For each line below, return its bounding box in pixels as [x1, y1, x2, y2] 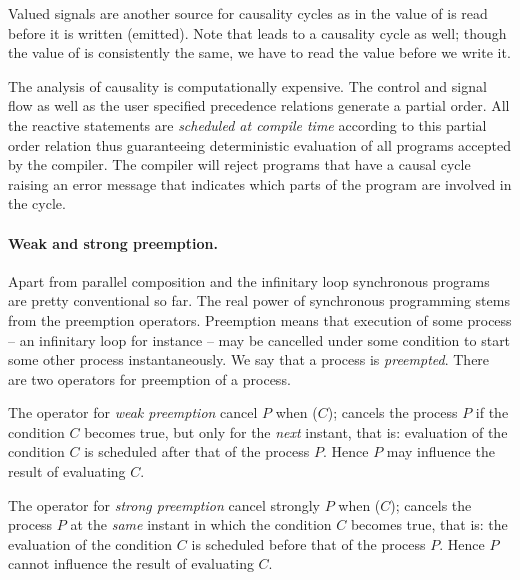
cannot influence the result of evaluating [8, 553, 254, 574]
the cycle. [8, 193, 66, 214]
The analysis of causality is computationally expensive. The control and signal [8, 75, 487, 96]
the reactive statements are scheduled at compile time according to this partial [8, 114, 487, 135]
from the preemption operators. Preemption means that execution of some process [8, 309, 512, 330]
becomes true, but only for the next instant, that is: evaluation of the [84, 421, 508, 442]
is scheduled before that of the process [191, 533, 426, 554]
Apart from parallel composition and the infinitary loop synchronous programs [8, 270, 490, 291]
